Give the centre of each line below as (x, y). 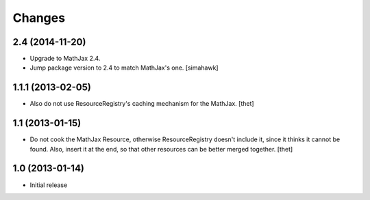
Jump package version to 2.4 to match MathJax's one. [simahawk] (124, 68)
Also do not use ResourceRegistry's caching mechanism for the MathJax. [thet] (142, 104)
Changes (39, 18)
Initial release (49, 185)
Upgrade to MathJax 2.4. (65, 59)
